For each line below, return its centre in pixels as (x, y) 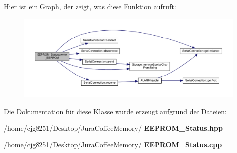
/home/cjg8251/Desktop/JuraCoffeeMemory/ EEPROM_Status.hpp (113, 128)
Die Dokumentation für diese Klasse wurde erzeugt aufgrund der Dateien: (115, 111)
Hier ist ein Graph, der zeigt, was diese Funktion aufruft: (90, 6)
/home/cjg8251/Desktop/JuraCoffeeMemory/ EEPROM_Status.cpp (113, 144)
